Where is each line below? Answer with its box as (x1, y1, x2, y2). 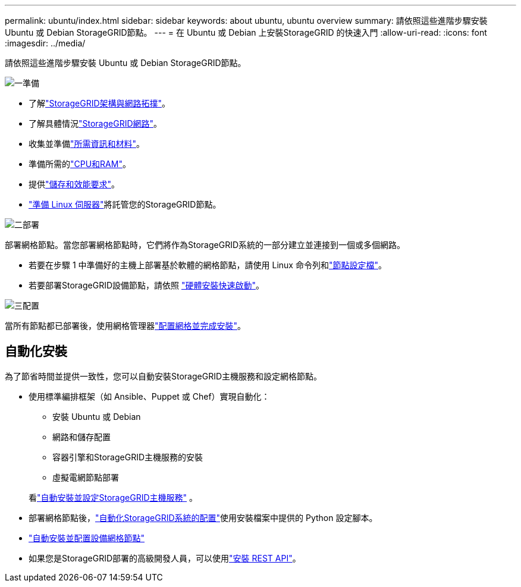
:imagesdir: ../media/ (5, 38, 86, 48)
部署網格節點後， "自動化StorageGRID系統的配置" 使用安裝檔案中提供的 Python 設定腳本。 (29, 512, 378, 523)
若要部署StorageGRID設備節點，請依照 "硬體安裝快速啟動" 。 (29, 280, 265, 290)
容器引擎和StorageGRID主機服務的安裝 (52, 451, 203, 462)
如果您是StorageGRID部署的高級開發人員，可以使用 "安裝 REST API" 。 (29, 553, 301, 563)
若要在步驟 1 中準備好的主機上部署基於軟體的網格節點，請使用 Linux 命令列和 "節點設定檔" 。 (29, 260, 387, 270)
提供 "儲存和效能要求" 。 (29, 179, 120, 189)
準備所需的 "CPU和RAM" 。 (29, 159, 131, 169)
